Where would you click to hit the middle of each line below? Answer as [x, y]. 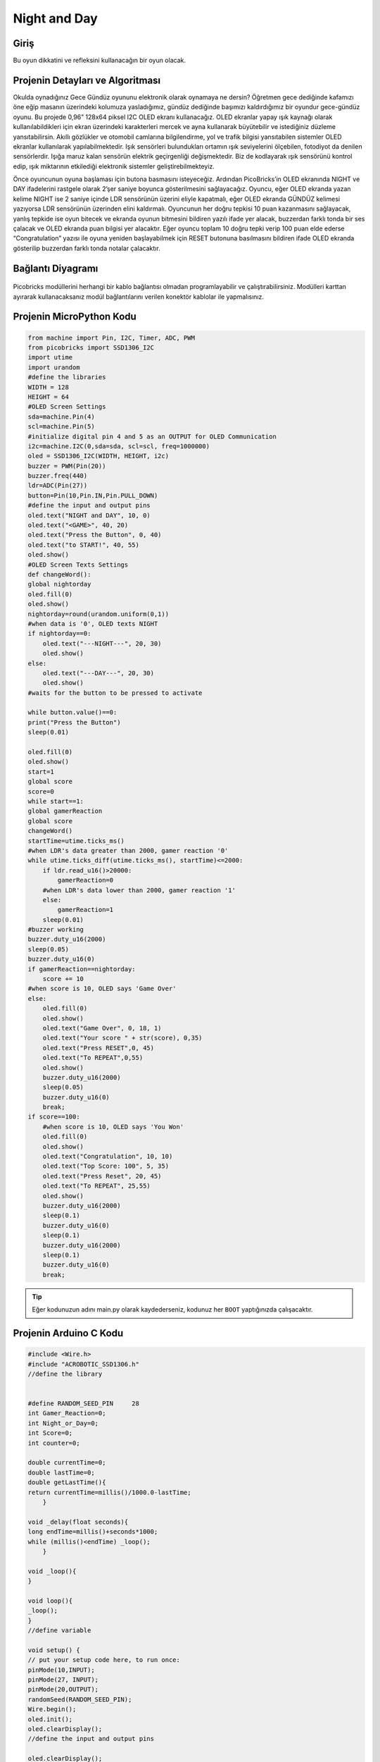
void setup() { [54, 1650]
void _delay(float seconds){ [78, 1522]
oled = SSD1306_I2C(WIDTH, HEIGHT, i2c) [98, 456]
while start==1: [56, 801]
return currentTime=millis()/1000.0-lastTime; [109, 1492]
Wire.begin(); [52, 1709]
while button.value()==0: [72, 713]
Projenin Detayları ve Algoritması [87, 80]
